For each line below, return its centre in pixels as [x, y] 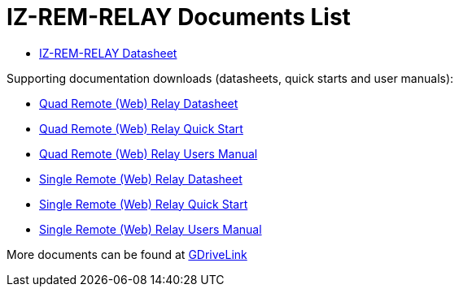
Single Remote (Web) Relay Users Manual [151, 229]
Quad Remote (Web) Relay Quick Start [141, 128]
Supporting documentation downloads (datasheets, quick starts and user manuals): [230, 78]
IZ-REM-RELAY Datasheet [108, 53]
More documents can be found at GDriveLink [127, 254]
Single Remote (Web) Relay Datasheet [141, 179]
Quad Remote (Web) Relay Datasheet [139, 103]
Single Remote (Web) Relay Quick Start [144, 204]
